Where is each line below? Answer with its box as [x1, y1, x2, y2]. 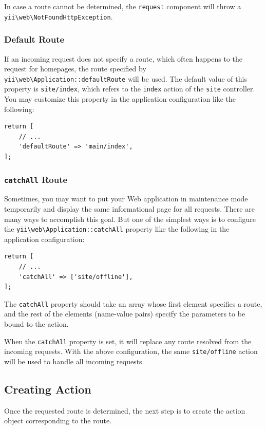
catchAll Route [4, 173, 68, 185]
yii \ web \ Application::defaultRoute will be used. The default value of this [4, 73, 247, 84]
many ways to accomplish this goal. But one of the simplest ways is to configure [4, 213, 256, 224]
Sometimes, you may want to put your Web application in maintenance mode [4, 193, 248, 204]
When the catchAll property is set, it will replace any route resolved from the [4, 335, 252, 346]
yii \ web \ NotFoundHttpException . [4, 11, 113, 22]
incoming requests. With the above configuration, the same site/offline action [4, 346, 258, 357]
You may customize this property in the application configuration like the [4, 94, 236, 104]
